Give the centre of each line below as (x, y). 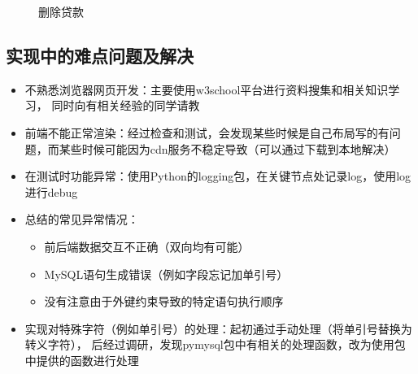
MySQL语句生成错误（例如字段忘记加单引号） (166, 274)
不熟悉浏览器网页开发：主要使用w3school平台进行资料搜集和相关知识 (207, 89)
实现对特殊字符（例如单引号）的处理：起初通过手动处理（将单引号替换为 (218, 328)
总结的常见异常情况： (82, 219)
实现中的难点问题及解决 (100, 55)
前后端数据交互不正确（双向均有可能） (147, 246)
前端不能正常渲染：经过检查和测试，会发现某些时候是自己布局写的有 (207, 132)
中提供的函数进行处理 (82, 360)
